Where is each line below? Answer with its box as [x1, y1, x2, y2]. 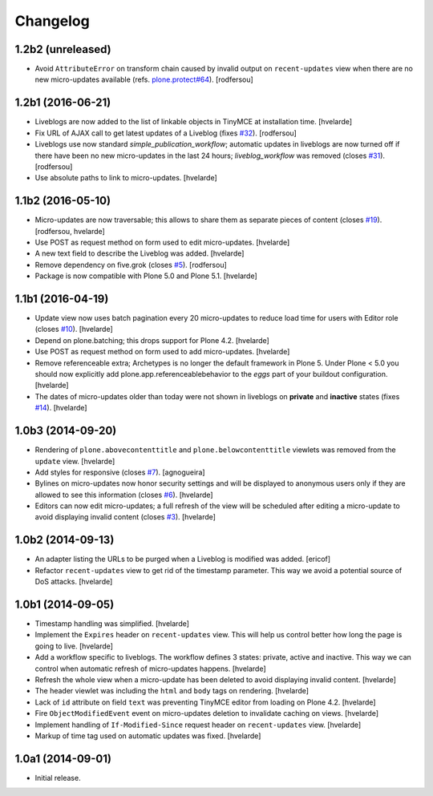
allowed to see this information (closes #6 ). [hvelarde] [34, 490, 213, 499]
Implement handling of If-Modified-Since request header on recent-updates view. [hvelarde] [34, 720, 362, 729]
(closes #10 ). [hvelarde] [34, 325, 114, 334]
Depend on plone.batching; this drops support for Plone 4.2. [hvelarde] [34, 335, 270, 345]
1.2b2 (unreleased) [14, 42, 111, 56]
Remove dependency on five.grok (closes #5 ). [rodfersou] [34, 260, 228, 269]
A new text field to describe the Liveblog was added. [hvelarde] [34, 248, 245, 258]
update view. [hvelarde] [34, 456, 115, 466]
